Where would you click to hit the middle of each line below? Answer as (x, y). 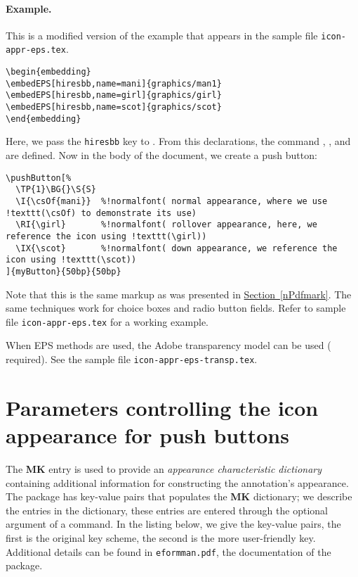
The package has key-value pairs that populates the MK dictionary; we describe (179, 496)
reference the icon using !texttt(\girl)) (106, 236)
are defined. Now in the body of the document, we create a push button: (161, 155)
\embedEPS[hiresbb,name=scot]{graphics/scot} (114, 107)
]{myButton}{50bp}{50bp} (64, 271)
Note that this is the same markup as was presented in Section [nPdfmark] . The (179, 294)
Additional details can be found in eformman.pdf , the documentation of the (168, 551)
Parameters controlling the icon (162, 407)
